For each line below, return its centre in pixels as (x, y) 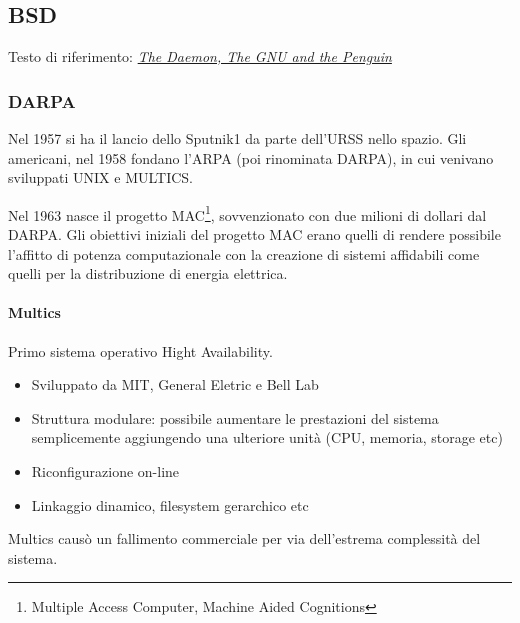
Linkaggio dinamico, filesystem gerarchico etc (170, 504)
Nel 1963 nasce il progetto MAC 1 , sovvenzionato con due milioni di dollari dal (247, 213)
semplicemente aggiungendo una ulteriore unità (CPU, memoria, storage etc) (267, 437)
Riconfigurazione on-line (105, 471)
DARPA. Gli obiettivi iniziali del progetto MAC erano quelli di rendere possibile (254, 234)
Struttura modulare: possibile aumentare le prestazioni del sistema (235, 417)
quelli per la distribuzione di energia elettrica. (148, 273)
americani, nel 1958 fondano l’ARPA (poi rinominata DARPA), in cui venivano (251, 157)
